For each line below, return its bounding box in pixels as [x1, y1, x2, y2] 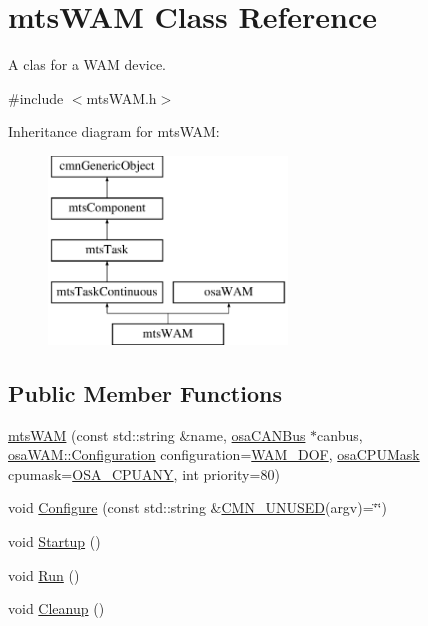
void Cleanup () [8, 598, 105, 619]
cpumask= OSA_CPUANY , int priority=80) [8, 463, 280, 484]
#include [8, 87, 64, 108]
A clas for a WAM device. [8, 54, 166, 75]
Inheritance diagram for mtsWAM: [8, 121, 220, 142]
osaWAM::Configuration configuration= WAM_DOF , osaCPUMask [8, 444, 420, 465]
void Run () [8, 564, 80, 585]
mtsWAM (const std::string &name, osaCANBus [8, 424, 306, 445]
